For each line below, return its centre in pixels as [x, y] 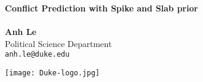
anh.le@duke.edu [37, 55]
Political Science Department [58, 43]
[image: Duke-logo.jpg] [52, 73]
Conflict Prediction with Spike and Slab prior [101, 8]
